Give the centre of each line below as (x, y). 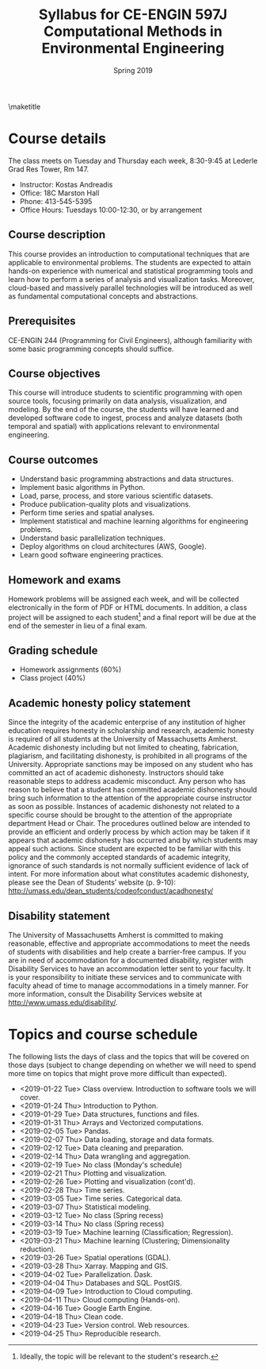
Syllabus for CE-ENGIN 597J (133, 15)
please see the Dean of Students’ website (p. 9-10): (92, 882)
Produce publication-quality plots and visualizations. (105, 504)
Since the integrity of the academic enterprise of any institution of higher (127, 722)
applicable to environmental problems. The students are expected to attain (130, 262)
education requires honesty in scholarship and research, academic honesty (131, 731)
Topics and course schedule (103, 1035)
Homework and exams (65, 580)
